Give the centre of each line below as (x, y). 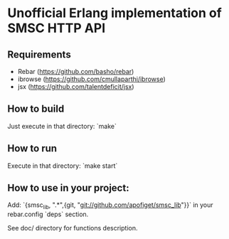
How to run (32, 148)
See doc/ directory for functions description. (73, 228)
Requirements (39, 54)
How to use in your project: (68, 188)
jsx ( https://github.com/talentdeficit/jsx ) (76, 86)
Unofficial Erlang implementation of (114, 13)
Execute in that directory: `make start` (63, 166)
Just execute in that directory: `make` (62, 126)
